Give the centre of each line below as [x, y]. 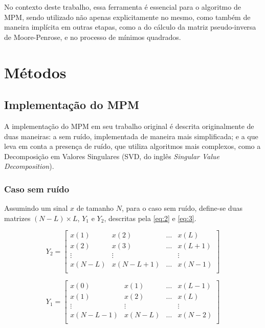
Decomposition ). [29, 166]
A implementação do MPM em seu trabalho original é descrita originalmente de [129, 126]
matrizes [17, 218]
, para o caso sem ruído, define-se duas [182, 208]
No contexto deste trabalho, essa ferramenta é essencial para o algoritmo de [123, 7]
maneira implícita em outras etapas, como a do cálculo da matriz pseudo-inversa [130, 27]
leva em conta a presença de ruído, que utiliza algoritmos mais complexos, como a [132, 146]
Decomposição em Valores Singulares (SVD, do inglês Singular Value [112, 156]
